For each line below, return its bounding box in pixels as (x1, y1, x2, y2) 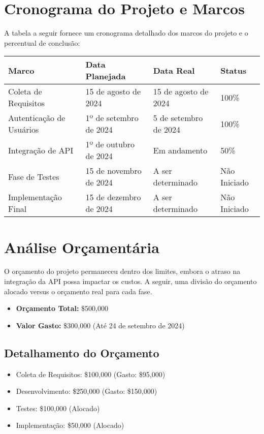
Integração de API (8, 144, 74, 156)
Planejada (85, 70, 126, 82)
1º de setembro (85, 112, 139, 124)
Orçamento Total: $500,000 (16, 303, 108, 314)
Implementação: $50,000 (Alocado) (16, 420, 124, 430)
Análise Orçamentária (4, 236, 159, 257)
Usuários (8, 123, 39, 136)
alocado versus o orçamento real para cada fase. (4, 286, 152, 296)
